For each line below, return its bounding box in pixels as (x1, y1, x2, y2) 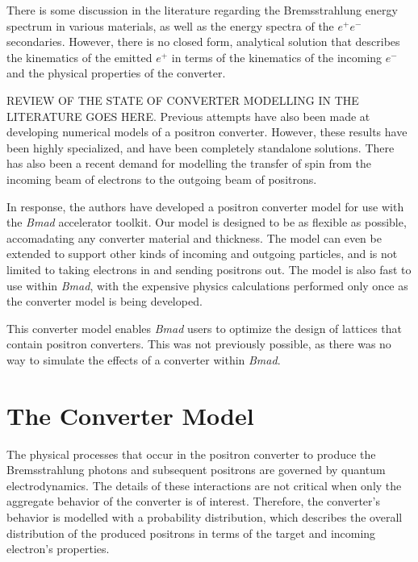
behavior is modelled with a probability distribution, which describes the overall (6, 508, 403, 525)
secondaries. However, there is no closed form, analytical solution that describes (6, 33, 400, 50)
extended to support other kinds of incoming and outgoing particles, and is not (6, 245, 398, 262)
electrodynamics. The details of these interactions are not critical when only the (6, 477, 402, 493)
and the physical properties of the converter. (6, 65, 226, 81)
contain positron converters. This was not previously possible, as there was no (6, 335, 391, 352)
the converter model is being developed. (6, 293, 203, 310)
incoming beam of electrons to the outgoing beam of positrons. (6, 170, 317, 187)
